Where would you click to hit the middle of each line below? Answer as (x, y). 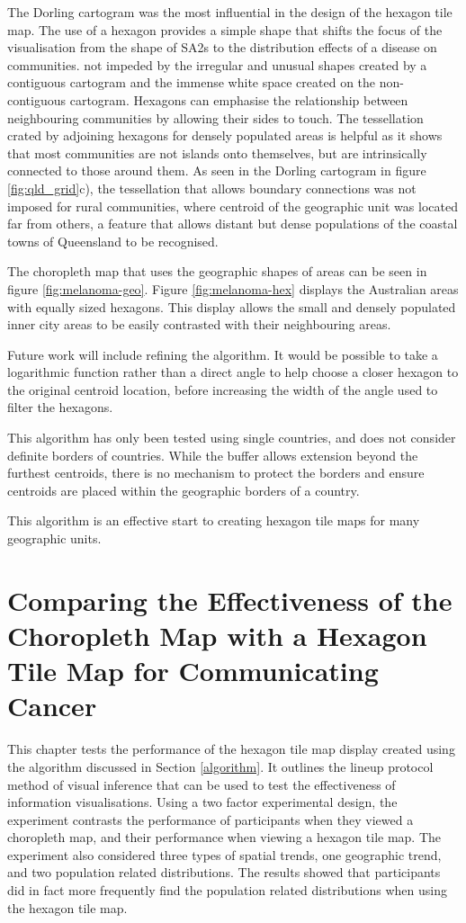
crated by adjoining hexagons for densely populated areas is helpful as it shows (225, 135)
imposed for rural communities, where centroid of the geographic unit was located (233, 206)
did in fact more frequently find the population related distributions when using (227, 890)
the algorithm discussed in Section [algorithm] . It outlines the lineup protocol (220, 766)
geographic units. (54, 538)
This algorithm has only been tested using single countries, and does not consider (232, 438)
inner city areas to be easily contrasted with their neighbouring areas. (199, 324)
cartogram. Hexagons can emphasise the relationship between (239, 99)
